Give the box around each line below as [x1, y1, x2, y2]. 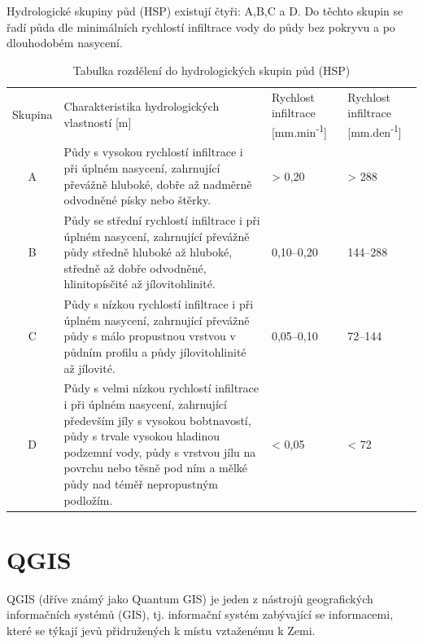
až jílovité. [63, 359, 116, 376]
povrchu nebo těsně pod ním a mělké [63, 459, 248, 476]
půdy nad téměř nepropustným [63, 475, 218, 492]
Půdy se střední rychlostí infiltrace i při [63, 211, 260, 228]
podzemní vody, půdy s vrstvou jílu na [63, 443, 256, 460]
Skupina [12, 106, 53, 123]
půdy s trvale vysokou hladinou [63, 427, 220, 445]
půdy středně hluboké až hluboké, [63, 243, 233, 261]
